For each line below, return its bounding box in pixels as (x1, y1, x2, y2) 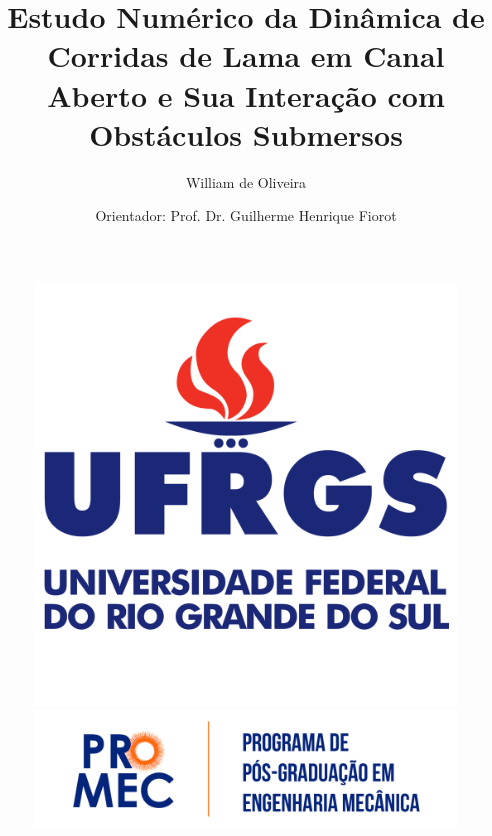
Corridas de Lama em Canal (47, 35, 445, 76)
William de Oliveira (185, 171, 307, 192)
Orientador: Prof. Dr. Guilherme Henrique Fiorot (95, 205, 397, 226)
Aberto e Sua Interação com (47, 74, 445, 115)
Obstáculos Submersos (89, 113, 403, 154)
